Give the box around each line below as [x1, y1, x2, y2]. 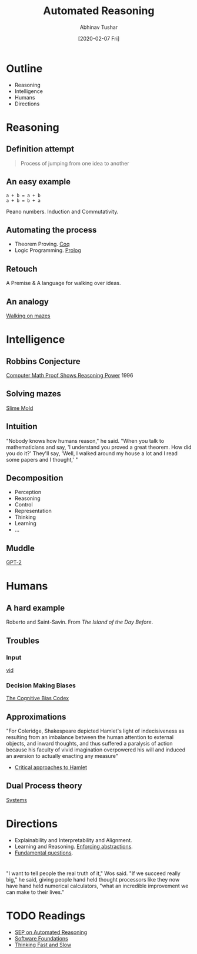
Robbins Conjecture [6, 356, 81, 366]
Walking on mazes [6, 312, 51, 319]
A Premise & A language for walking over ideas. [6, 280, 121, 287]
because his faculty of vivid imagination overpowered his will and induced [6, 746, 186, 753]
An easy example [6, 177, 71, 187]
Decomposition [6, 473, 64, 483]
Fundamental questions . [14, 849, 74, 856]
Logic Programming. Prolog [14, 247, 81, 254]
